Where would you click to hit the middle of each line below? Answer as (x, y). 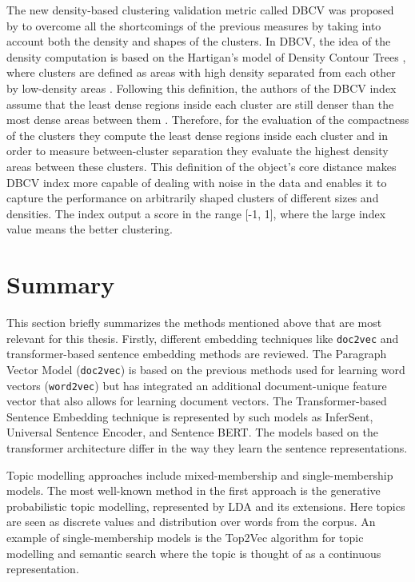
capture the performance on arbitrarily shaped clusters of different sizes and (193, 198)
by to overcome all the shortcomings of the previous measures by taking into (194, 25)
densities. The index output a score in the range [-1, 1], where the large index (196, 213)
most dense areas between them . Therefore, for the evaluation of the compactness (208, 120)
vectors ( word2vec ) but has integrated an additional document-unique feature (197, 385)
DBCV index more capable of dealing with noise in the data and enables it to (197, 182)
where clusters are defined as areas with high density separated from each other (201, 72)
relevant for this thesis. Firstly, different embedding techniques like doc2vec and (203, 338)
